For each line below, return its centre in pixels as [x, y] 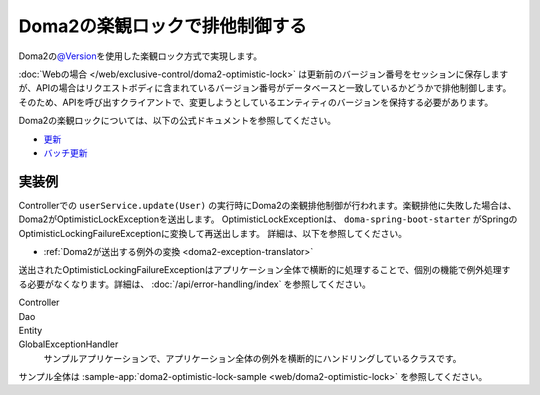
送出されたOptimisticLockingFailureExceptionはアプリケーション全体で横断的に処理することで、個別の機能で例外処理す [264, 270]
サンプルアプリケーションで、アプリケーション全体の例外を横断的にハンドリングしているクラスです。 [252, 358]
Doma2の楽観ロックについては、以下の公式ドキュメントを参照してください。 [177, 121]
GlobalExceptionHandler [68, 344]
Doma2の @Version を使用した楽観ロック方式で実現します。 [140, 56]
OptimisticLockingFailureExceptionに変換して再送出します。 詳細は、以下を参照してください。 [212, 233]
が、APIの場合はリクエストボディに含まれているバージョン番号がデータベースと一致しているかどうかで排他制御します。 [265, 88]
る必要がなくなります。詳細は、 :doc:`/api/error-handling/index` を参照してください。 [195, 284]
